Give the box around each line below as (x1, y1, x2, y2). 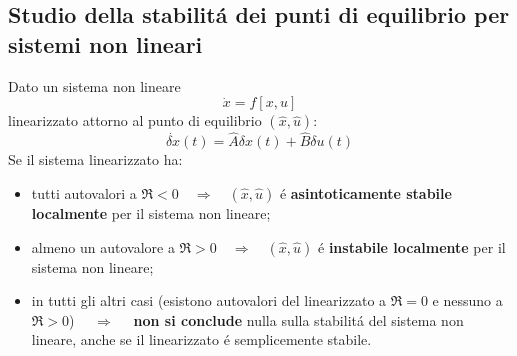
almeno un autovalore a (31, 236, 175, 257)
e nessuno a (432, 290, 503, 311)
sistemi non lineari (8, 28, 203, 59)
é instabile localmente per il (317, 236, 506, 257)
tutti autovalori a (31, 183, 137, 203)
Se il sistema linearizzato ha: (8, 149, 183, 170)
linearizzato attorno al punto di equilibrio (8, 110, 262, 131)
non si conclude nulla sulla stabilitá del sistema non (133, 309, 464, 330)
